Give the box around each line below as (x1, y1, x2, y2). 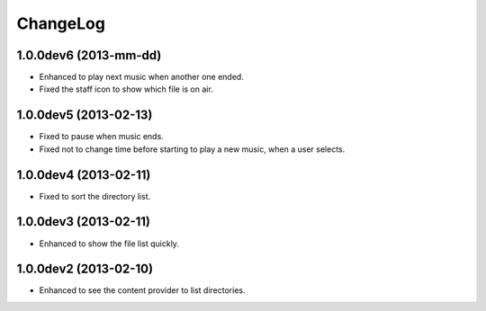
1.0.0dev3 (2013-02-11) (16, 214, 151, 229)
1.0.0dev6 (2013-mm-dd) (16, 48, 162, 63)
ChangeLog (16, 13, 105, 33)
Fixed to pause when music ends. (39, 131, 164, 142)
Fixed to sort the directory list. (39, 191, 151, 201)
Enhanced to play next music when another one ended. (39, 72, 245, 83)
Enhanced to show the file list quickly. (39, 238, 180, 249)
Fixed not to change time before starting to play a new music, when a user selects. (39, 144, 346, 155)
